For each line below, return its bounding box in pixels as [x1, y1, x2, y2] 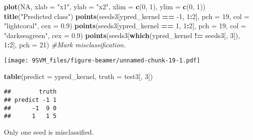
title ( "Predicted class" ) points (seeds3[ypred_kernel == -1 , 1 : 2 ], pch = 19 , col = [4, 11, 250, 21]
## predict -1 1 [4, 96, 57, 103]
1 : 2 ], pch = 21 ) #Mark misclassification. [4, 40, 126, 50]
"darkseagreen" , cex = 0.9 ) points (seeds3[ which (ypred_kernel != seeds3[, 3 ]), [4, 30, 240, 40]
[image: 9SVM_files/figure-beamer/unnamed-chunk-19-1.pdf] [4, 57, 200, 64]
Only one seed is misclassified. [4, 126, 94, 137]
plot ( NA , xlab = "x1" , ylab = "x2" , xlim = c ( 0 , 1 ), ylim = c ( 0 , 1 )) [4, 1, 206, 11]
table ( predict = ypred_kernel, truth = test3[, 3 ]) [4, 71, 153, 81]
